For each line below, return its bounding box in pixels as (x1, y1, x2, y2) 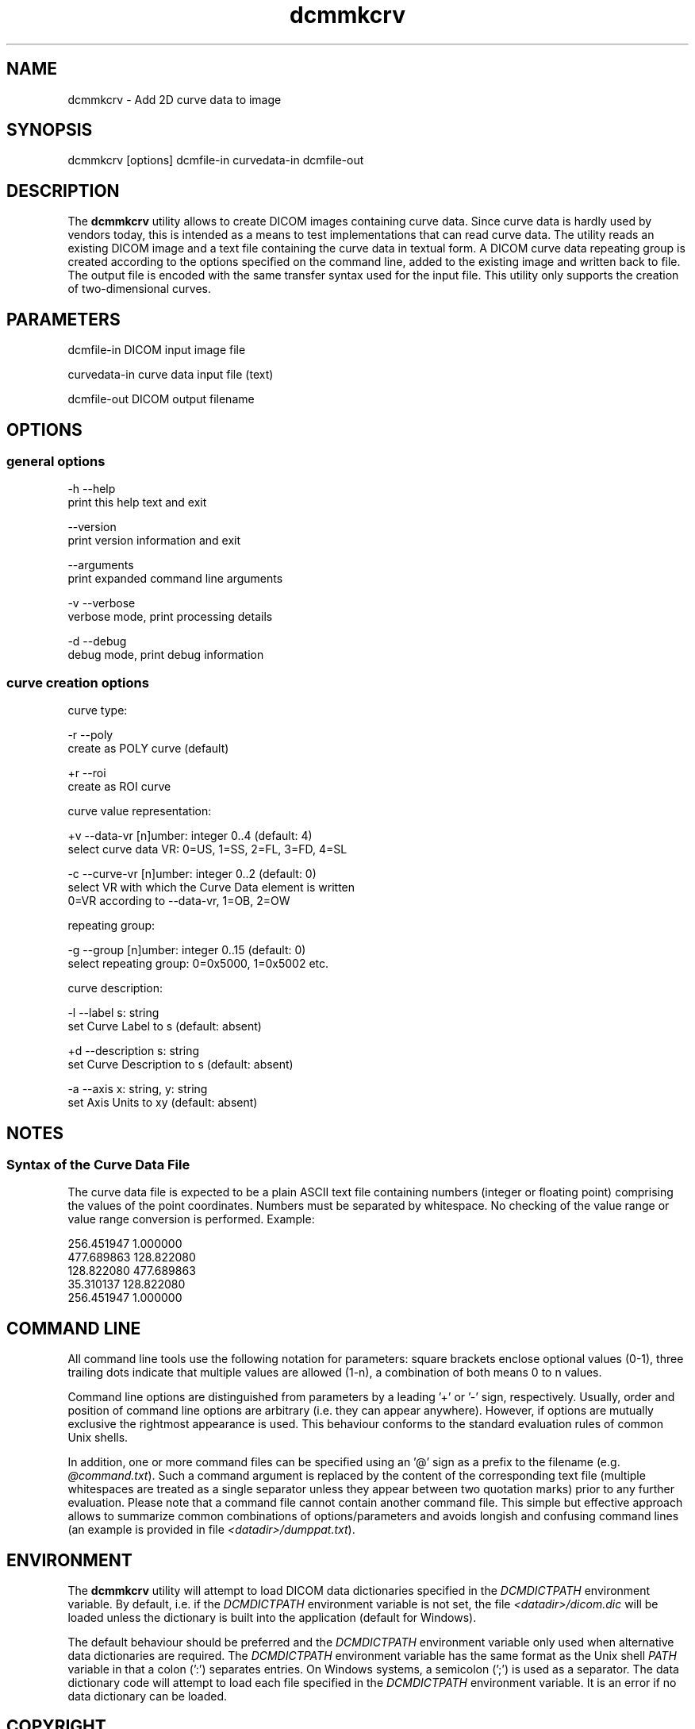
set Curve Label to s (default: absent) (67, 1019, 262, 1034)
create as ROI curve (67, 780, 171, 794)
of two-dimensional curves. (67, 282, 211, 296)
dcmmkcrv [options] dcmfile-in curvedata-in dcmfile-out (67, 153, 364, 168)
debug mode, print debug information (67, 648, 264, 662)
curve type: (67, 703, 128, 718)
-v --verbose (67, 596, 136, 610)
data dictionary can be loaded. (67, 1689, 228, 1703)
